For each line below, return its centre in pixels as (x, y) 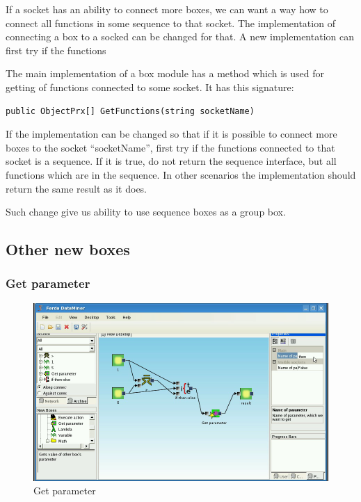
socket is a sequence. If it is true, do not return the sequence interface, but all (171, 161)
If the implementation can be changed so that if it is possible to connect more (171, 134)
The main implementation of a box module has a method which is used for (165, 73)
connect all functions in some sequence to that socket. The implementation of (170, 23)
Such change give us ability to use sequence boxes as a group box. (146, 212)
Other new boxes (68, 249)
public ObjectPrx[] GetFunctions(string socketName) (130, 111)
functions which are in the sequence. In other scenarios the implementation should (181, 174)
